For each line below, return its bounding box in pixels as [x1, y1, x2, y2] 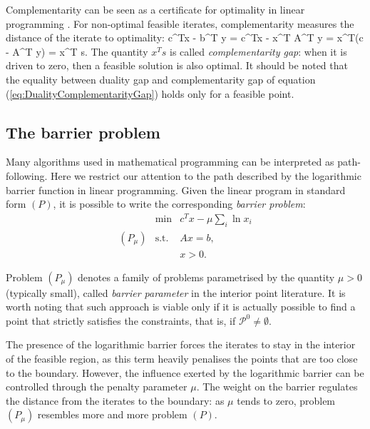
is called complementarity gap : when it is [170, 44, 347, 59]
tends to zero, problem [237, 393, 336, 408]
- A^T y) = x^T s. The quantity [6, 44, 148, 59]
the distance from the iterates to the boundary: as [6, 393, 225, 408]
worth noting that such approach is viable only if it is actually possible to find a [6, 299, 356, 314]
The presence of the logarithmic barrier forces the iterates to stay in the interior [6, 337, 356, 352]
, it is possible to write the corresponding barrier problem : [53, 196, 306, 211]
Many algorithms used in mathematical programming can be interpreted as [6, 154, 334, 169]
